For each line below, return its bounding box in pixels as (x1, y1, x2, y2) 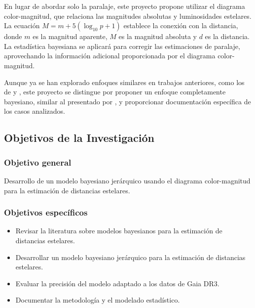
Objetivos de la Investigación (4, 130, 154, 145)
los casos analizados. (4, 106, 65, 116)
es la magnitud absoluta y (118, 31, 197, 42)
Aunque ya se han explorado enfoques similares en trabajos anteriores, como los (4, 77, 245, 87)
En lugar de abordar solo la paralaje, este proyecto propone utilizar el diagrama (4, 1, 245, 11)
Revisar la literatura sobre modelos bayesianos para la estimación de (15, 225, 222, 236)
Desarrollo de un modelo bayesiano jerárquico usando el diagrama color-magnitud (4, 175, 251, 185)
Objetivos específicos (4, 206, 88, 219)
